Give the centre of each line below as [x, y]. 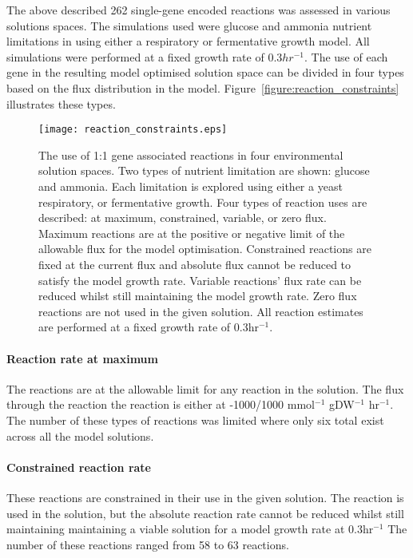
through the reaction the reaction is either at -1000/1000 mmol [161, 404]
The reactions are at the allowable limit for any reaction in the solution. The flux [205, 388]
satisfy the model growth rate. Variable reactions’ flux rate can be [200, 280]
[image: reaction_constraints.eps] [133, 130]
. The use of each [346, 56]
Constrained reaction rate [79, 467]
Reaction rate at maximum [82, 358]
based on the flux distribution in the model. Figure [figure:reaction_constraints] [203, 87]
